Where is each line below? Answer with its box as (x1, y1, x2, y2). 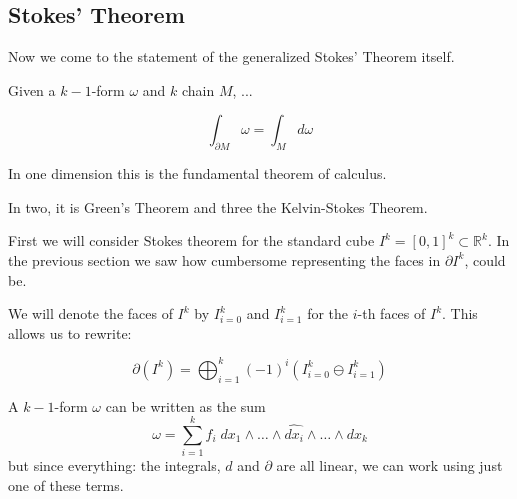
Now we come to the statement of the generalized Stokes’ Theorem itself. (8, 46, 455, 67)
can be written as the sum (105, 395, 266, 416)
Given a (8, 79, 56, 100)
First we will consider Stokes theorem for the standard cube (8, 230, 375, 251)
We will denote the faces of (8, 303, 173, 324)
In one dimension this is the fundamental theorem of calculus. (8, 163, 387, 184)
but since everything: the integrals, (8, 455, 221, 476)
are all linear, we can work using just (276, 455, 503, 476)
